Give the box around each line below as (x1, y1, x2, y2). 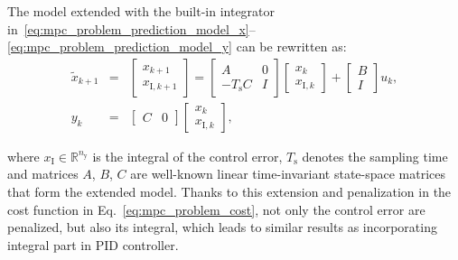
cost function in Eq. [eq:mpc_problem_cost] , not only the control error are (7, 200, 425, 218)
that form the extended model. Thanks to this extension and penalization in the (7, 182, 452, 201)
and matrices (7, 164, 79, 183)
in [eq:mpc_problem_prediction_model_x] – (7, 19, 256, 38)
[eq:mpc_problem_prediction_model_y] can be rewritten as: (7, 37, 347, 56)
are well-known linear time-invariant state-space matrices (130, 164, 446, 183)
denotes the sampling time (302, 146, 448, 165)
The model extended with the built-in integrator (7, 2, 276, 20)
